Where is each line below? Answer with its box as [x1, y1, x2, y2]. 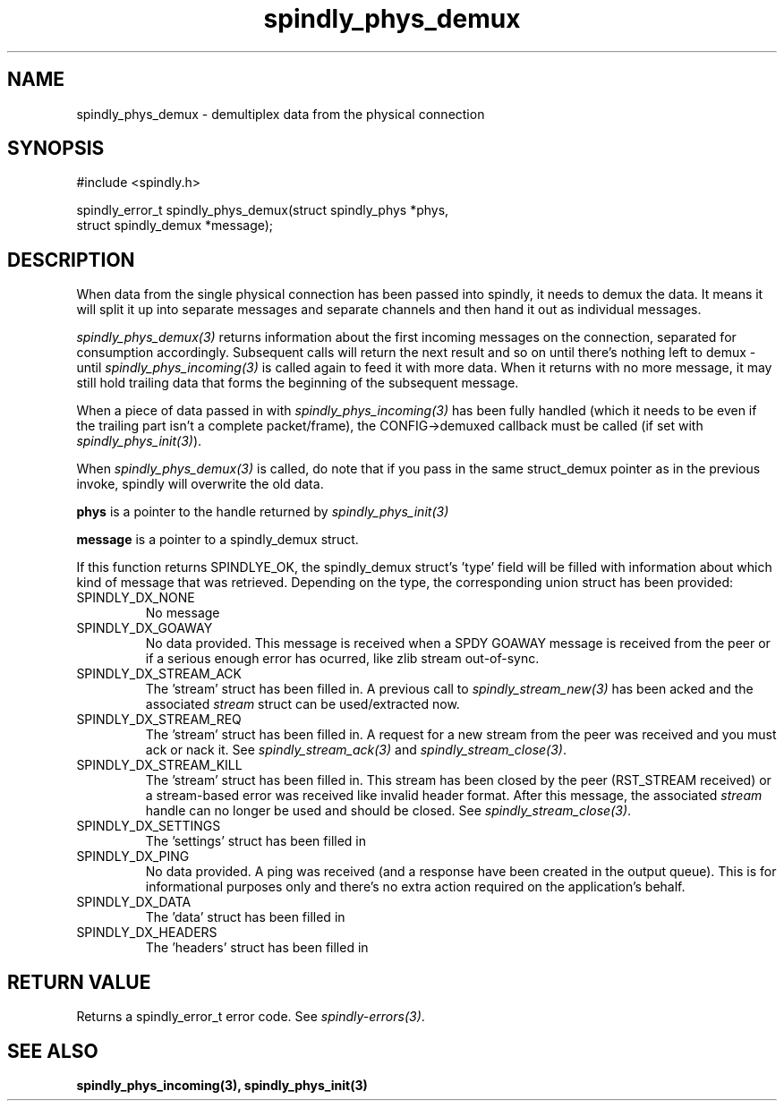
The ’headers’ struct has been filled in [145, 940, 369, 956]
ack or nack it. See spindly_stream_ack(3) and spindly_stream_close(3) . [145, 742, 567, 758]
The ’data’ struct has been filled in [145, 909, 345, 925]
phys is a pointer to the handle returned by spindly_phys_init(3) [76, 504, 449, 520]
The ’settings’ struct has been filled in [145, 833, 367, 849]
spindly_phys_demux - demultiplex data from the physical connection [76, 106, 485, 122]
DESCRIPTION [7, 248, 135, 271]
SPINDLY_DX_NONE [76, 590, 195, 606]
